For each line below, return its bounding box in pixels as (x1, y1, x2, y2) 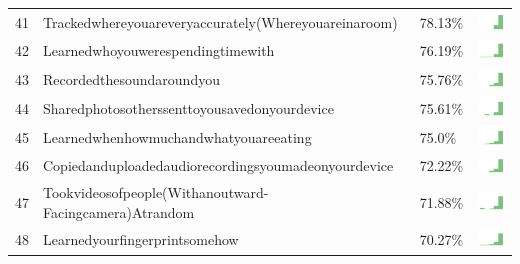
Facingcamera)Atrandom (43, 201, 195, 222)
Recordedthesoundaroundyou (43, 69, 220, 90)
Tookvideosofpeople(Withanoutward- (43, 182, 269, 203)
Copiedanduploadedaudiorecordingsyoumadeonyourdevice (43, 155, 394, 176)
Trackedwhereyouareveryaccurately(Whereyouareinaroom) (43, 11, 398, 32)
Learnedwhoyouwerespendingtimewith (43, 40, 275, 61)
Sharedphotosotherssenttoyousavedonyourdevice (43, 97, 334, 118)
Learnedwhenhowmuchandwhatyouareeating (43, 126, 312, 147)
